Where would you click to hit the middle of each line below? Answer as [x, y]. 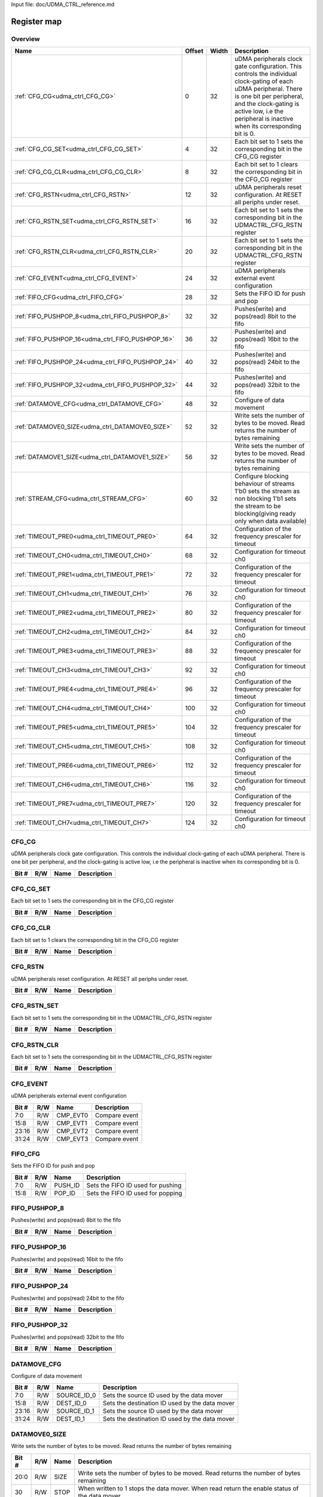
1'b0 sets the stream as [267, 491]
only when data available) [270, 521]
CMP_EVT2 [72, 1131]
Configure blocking [261, 476]
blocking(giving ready [265, 514]
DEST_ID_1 [70, 1419]
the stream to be [258, 506]
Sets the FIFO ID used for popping [134, 1193]
